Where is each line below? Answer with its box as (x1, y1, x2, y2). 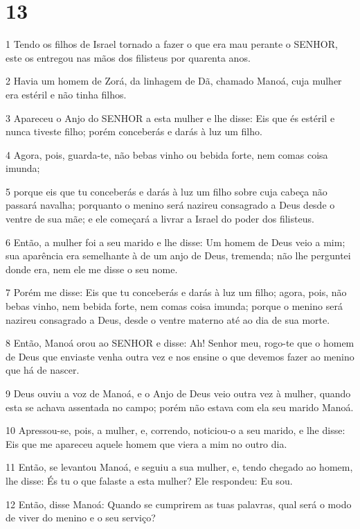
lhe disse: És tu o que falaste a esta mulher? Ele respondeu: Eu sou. (6, 473, 293, 487)
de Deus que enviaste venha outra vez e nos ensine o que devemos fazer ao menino (6, 349, 354, 363)
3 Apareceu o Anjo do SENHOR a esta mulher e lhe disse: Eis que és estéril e (6, 110, 335, 125)
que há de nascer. (6, 363, 80, 377)
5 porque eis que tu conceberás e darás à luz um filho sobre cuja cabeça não (6, 184, 327, 198)
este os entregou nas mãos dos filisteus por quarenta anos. (6, 50, 251, 64)
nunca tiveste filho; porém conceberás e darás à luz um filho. (6, 124, 262, 139)
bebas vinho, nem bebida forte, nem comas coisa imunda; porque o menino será (6, 299, 343, 313)
